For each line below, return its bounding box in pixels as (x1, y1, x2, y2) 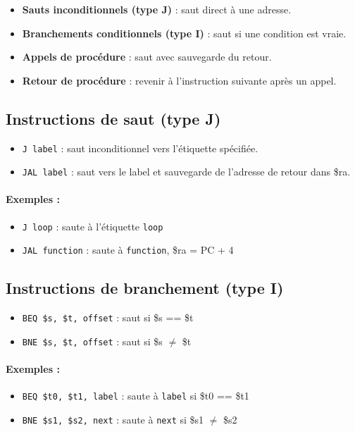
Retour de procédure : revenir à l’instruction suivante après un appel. (22, 73, 337, 87)
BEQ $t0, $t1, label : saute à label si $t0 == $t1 (22, 388, 249, 403)
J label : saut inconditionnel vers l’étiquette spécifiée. (22, 140, 259, 155)
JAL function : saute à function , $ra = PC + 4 (22, 242, 234, 257)
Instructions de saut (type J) (6, 107, 221, 129)
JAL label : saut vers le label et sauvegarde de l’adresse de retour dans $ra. (22, 164, 351, 179)
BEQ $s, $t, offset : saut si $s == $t (22, 310, 194, 325)
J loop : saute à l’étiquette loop (22, 218, 163, 233)
